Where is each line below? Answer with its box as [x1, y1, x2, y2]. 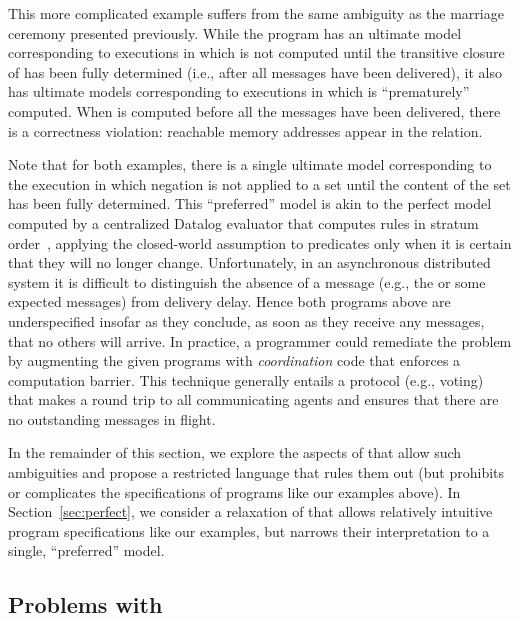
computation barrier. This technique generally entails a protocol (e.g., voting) [8, 369, 484, 390]
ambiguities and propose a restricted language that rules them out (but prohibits [8, 462, 505, 483]
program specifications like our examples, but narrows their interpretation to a [8, 520, 490, 541]
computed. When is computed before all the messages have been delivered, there [8, 100, 501, 121]
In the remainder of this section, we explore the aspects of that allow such [8, 442, 462, 463]
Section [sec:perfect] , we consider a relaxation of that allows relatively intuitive [8, 501, 493, 522]
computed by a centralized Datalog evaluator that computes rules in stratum [8, 212, 479, 233]
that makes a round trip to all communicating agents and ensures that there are [8, 389, 499, 410]
